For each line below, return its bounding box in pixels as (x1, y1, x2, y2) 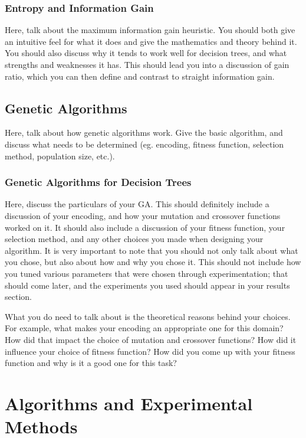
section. (5, 290, 32, 303)
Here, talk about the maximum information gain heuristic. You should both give (5, 24, 295, 36)
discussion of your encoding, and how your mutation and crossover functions (5, 209, 281, 221)
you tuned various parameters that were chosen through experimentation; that (5, 267, 288, 279)
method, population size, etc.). (5, 149, 115, 162)
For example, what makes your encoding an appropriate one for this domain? (5, 322, 284, 334)
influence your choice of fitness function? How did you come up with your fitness (5, 345, 295, 357)
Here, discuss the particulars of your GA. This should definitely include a (5, 198, 269, 210)
